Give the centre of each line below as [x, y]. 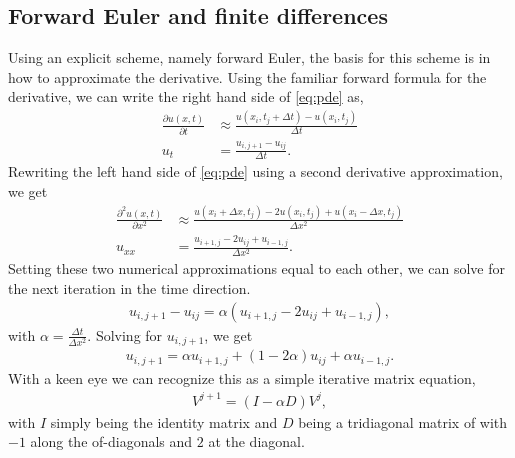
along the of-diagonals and [111, 441]
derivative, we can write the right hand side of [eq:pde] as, [186, 96]
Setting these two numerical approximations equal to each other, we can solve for [256, 268]
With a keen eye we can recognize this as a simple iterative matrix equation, [242, 377]
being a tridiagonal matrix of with [403, 421]
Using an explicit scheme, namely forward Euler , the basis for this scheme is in [249, 57]
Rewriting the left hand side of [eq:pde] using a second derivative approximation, [255, 171]
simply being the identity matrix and [164, 421]
